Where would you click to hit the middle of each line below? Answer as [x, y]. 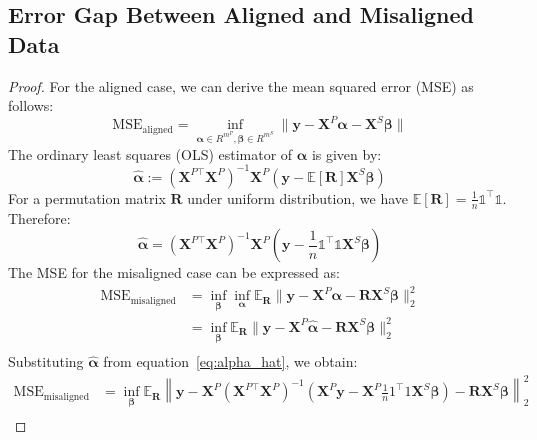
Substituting [46, 361]
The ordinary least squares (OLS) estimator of [150, 153]
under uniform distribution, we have [297, 197]
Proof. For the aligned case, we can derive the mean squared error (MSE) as [241, 85]
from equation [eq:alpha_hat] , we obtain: [230, 361]
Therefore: [39, 217]
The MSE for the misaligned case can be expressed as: [174, 272]
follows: [31, 105]
